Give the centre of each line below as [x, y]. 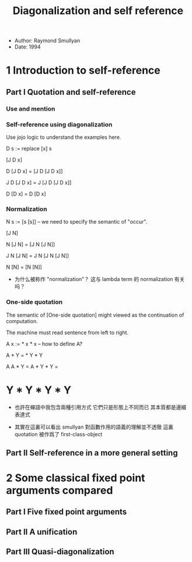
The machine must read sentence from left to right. [67, 333]
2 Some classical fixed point [76, 478]
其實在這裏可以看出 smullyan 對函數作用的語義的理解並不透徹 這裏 [94, 427]
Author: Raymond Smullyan [47, 41]
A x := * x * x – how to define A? [44, 344]
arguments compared [60, 491]
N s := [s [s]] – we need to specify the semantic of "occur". [77, 222]
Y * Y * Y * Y [39, 390]
